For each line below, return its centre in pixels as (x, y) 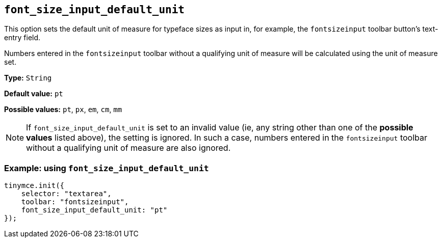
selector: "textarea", (66, 194)
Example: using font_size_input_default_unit (107, 168)
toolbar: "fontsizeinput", (75, 202)
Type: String (28, 78)
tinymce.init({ (34, 186)
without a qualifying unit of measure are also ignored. (128, 148)
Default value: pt (34, 94)
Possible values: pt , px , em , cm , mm (63, 110)
